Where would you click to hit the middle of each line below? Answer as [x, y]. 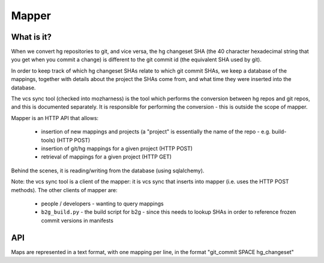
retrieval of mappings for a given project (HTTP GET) [106, 157]
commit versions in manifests [77, 220]
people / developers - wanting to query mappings [103, 204]
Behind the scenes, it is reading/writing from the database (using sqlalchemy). [108, 171]
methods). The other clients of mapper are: [64, 190]
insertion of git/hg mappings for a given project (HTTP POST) [117, 148]
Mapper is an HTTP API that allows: [55, 118]
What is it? [31, 37]
